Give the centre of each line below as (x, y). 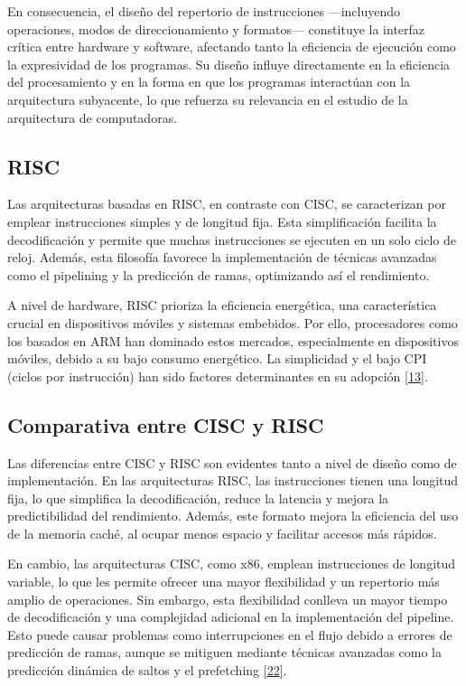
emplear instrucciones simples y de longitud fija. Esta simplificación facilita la (222, 221)
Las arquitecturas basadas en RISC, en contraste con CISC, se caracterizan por (227, 204)
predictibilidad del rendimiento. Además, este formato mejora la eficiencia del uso (233, 516)
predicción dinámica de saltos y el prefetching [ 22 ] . (147, 670)
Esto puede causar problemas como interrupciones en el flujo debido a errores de (230, 634)
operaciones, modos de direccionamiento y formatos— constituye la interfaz (216, 28)
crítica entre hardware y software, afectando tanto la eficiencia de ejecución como (232, 47)
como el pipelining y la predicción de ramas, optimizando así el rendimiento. (219, 274)
